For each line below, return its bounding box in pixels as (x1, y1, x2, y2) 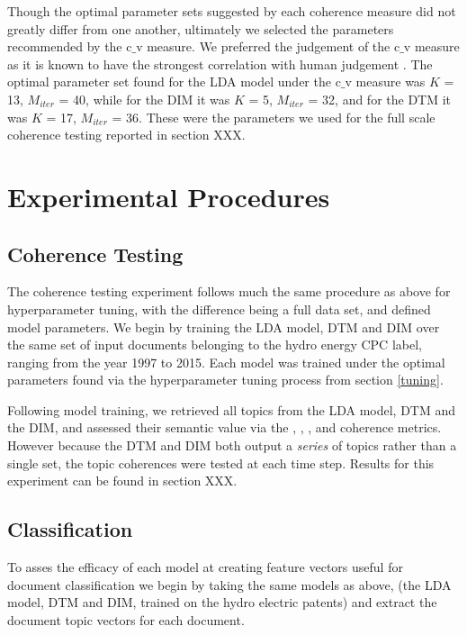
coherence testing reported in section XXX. (7, 125, 246, 144)
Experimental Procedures (7, 177, 330, 214)
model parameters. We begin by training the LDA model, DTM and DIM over (7, 317, 440, 336)
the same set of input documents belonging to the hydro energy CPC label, (7, 335, 422, 354)
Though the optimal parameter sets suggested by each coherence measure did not (7, 2, 456, 20)
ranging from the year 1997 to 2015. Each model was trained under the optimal (7, 352, 445, 371)
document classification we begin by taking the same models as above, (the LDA (7, 575, 452, 594)
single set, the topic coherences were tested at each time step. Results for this (7, 453, 435, 472)
